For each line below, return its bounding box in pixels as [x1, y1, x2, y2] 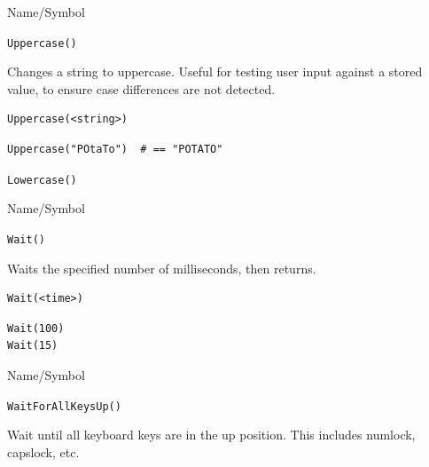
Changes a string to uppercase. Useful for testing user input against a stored [7, 62, 423, 81]
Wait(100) [7, 321, 65, 335]
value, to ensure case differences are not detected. [7, 79, 276, 98]
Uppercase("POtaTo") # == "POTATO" [7, 143, 223, 156]
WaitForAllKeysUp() [7, 400, 121, 413]
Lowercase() [7, 173, 77, 186]
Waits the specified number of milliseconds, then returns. [7, 258, 316, 277]
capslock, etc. [7, 442, 80, 461]
